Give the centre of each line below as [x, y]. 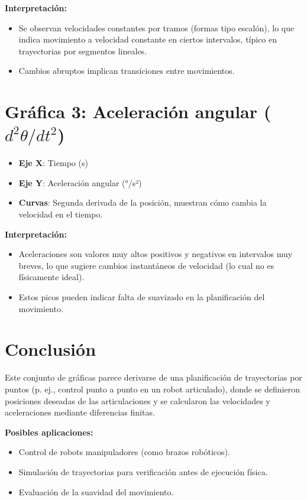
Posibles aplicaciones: [49, 432]
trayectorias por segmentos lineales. [83, 51]
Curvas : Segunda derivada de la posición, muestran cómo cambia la [143, 202]
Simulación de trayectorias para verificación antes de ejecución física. [143, 471]
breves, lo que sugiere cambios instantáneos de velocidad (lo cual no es [146, 265]
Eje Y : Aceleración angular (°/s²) [80, 182]
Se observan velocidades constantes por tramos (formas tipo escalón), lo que [156, 27]
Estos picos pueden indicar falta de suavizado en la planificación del [142, 297]
